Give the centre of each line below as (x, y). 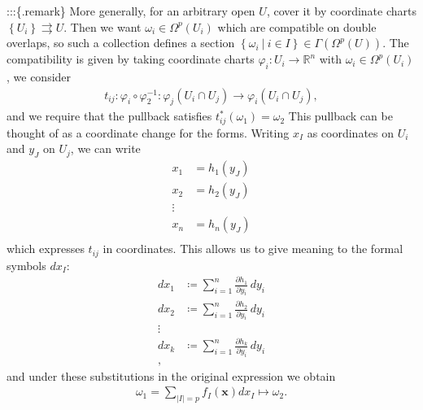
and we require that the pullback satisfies (109, 116)
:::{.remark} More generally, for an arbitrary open (131, 11)
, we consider (39, 76)
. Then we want (102, 26)
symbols (26, 265)
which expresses (46, 249)
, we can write (105, 148)
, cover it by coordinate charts (342, 11)
